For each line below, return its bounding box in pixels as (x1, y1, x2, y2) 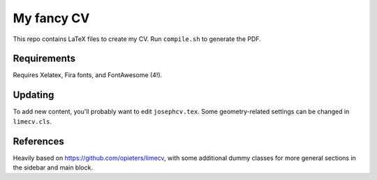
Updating (13, 89, 54, 101)
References (13, 136, 64, 147)
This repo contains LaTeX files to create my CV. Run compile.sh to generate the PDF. (13, 35, 261, 43)
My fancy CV (13, 10, 90, 26)
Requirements (13, 53, 76, 65)
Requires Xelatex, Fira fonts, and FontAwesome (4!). (13, 71, 163, 79)
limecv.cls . (13, 117, 52, 125)
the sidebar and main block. (13, 163, 94, 172)
